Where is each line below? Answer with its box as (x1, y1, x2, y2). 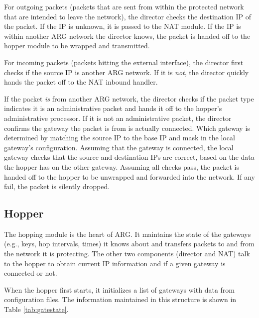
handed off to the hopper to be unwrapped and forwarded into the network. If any (4, 171, 255, 182)
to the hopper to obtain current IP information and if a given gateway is (4, 258, 226, 268)
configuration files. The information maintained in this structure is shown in (4, 294, 237, 305)
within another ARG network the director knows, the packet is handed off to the (4, 30, 251, 41)
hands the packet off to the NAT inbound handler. (4, 77, 158, 87)
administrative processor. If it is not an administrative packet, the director (4, 112, 232, 123)
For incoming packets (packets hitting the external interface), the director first (4, 57, 244, 67)
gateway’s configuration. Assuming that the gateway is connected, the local (4, 142, 234, 152)
